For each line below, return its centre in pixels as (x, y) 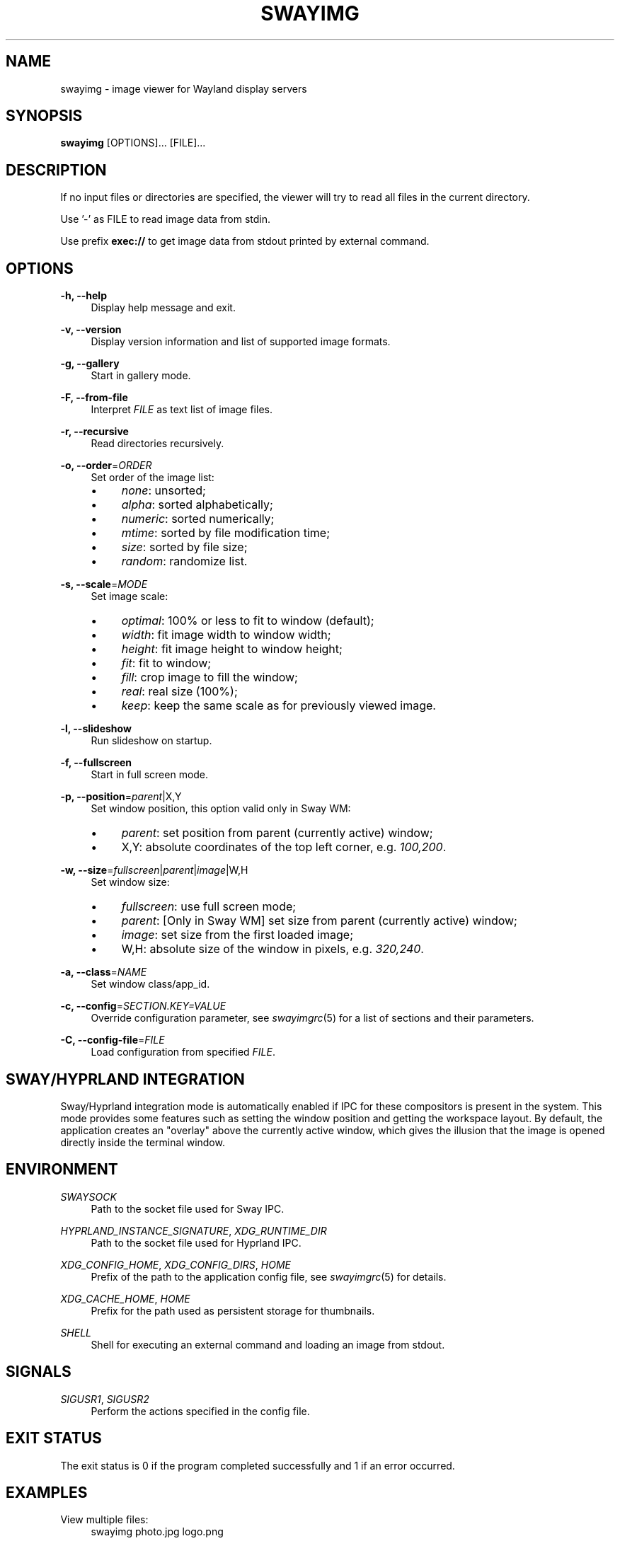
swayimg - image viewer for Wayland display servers (184, 88)
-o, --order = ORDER (106, 466)
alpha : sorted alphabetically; (197, 505)
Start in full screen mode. (150, 775)
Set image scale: (130, 596)
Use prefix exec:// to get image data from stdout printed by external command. (245, 241)
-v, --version (91, 330)
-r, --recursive (94, 432)
